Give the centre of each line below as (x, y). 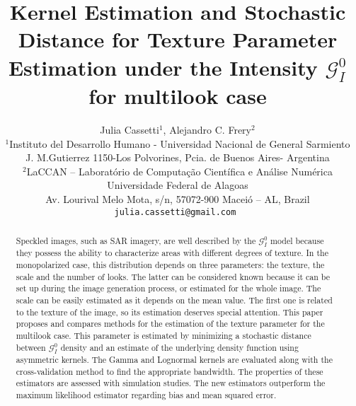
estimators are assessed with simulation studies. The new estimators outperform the (171, 383)
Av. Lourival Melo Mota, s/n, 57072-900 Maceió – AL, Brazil (178, 199)
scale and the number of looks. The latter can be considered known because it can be (173, 276)
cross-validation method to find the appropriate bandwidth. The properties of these (170, 371)
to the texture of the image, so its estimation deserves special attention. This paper (170, 312)
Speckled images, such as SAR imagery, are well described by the (136, 241)
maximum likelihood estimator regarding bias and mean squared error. (146, 395)
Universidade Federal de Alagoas (178, 185)
